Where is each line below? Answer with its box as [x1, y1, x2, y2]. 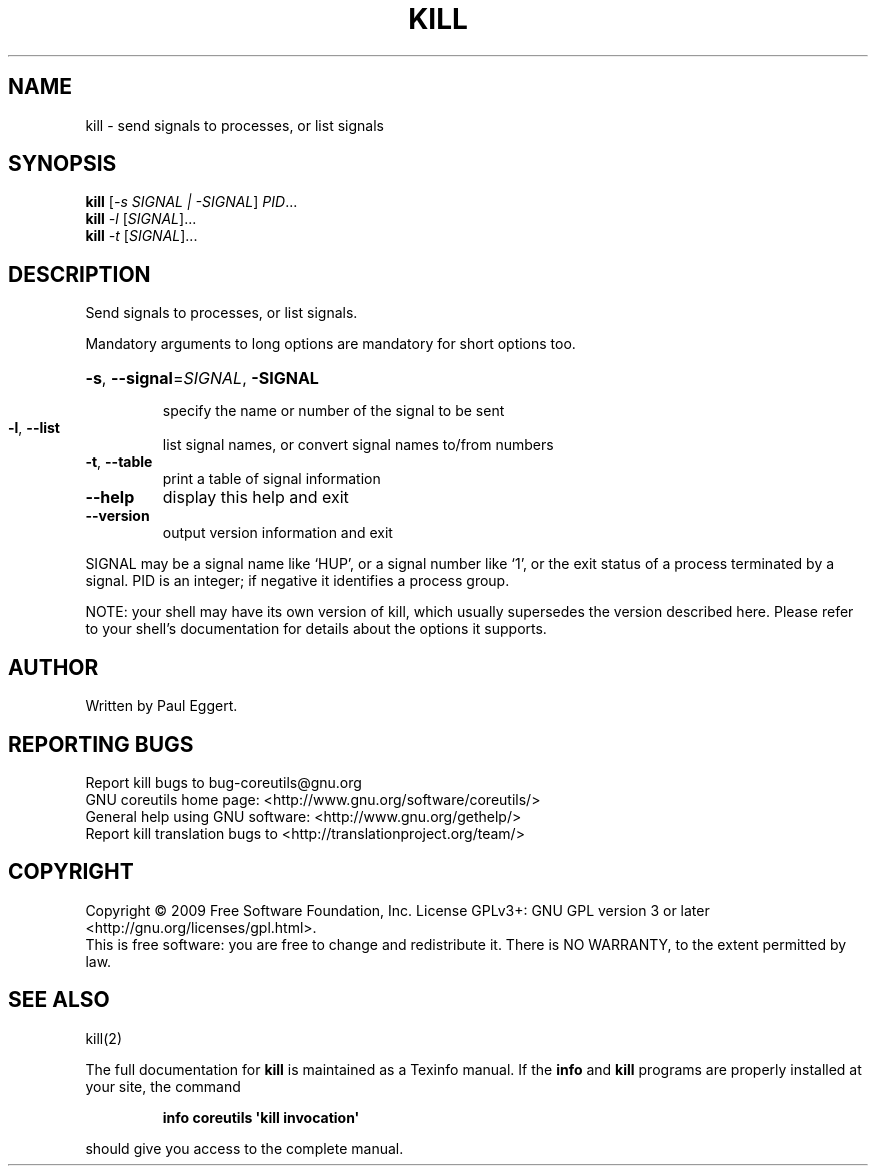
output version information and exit [162, 524, 393, 542]
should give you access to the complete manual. [85, 1139, 404, 1157]
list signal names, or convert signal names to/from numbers [162, 436, 554, 454]
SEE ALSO [8, 987, 110, 1013]
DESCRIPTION [8, 261, 151, 287]
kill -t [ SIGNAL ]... [85, 227, 198, 245]
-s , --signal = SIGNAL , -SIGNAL [85, 368, 319, 389]
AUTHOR [8, 654, 99, 680]
